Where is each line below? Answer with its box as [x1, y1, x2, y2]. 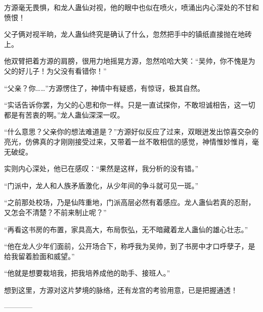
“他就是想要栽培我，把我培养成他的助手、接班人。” [4, 268, 170, 278]
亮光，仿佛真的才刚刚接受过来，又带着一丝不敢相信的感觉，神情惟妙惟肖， [4, 136, 252, 146]
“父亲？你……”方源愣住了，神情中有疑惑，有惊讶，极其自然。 [4, 82, 204, 93]
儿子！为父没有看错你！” [25, 65, 107, 76]
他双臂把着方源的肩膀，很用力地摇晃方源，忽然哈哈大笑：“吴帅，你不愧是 [4, 56, 248, 66]
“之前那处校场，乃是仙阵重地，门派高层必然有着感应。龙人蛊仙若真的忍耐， [4, 197, 255, 207]
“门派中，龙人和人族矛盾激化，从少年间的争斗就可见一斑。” [4, 180, 199, 190]
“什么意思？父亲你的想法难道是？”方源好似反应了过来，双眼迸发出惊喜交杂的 [4, 126, 259, 137]
